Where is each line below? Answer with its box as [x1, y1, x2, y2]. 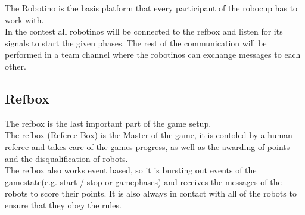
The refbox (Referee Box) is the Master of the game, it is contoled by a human [5, 129, 292, 141]
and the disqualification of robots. [5, 152, 128, 164]
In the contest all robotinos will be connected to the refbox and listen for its [5, 25, 283, 38]
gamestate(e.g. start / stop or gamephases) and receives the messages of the [5, 175, 282, 188]
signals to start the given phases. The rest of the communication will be [5, 36, 267, 49]
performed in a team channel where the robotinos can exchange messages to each [5, 48, 301, 61]
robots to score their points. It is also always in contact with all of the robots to [5, 187, 297, 200]
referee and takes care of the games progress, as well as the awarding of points [5, 140, 290, 152]
